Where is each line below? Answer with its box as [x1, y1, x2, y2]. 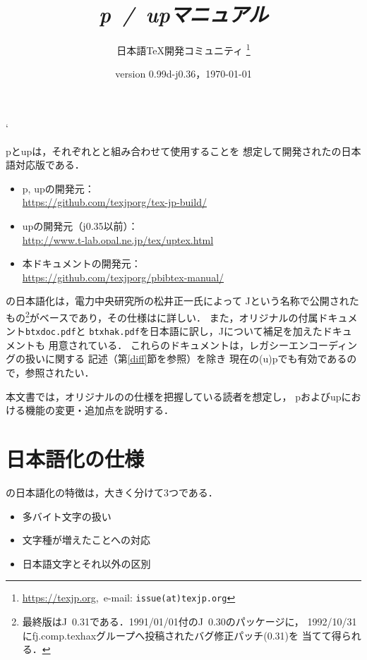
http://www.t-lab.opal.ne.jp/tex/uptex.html [22, 232, 214, 247]
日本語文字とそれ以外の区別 [22, 556, 151, 570]
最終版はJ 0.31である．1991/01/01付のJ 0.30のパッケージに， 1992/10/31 [22, 613, 357, 628]
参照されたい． [25, 365, 95, 379]
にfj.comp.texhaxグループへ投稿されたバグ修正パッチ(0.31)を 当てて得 [22, 628, 342, 642]
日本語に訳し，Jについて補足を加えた [149, 324, 323, 338]
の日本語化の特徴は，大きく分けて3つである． [6, 484, 218, 499]
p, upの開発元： [22, 181, 95, 195]
